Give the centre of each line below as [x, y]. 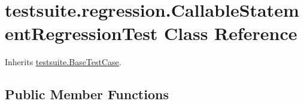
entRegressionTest [81, 33]
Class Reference [231, 33]
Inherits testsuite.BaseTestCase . [63, 62]
